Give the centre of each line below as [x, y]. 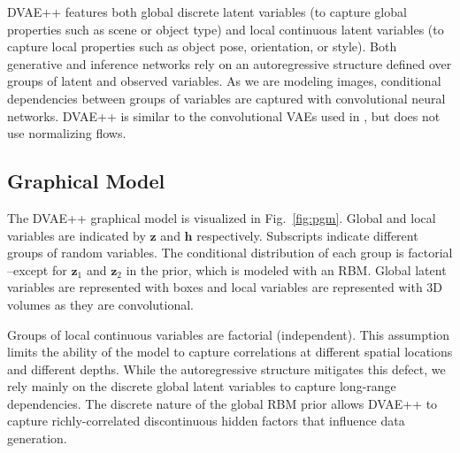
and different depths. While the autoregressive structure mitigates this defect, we [226, 369]
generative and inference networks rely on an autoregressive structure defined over [230, 63]
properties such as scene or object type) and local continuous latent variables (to [226, 29]
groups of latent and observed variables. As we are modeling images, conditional [224, 81]
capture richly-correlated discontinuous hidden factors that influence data [206, 421]
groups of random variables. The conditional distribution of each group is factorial [230, 253]
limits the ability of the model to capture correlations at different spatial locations [230, 352]
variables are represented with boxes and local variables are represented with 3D [225, 287]
